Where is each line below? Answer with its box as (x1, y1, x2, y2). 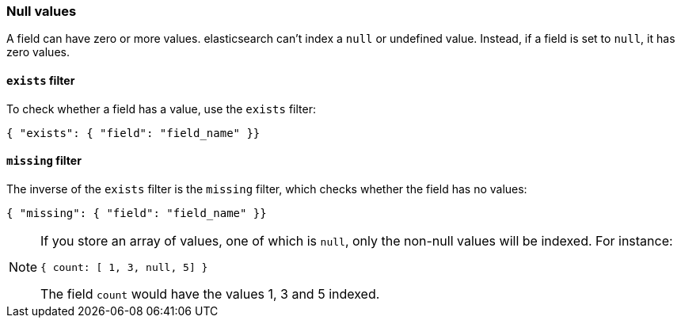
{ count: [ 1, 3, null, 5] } (40, 261, 208, 273)
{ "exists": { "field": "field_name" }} (6, 126, 261, 139)
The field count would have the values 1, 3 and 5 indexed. (40, 285, 380, 302)
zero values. (6, 45, 70, 59)
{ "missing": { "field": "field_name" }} (6, 206, 267, 219)
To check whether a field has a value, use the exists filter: (6, 101, 316, 116)
